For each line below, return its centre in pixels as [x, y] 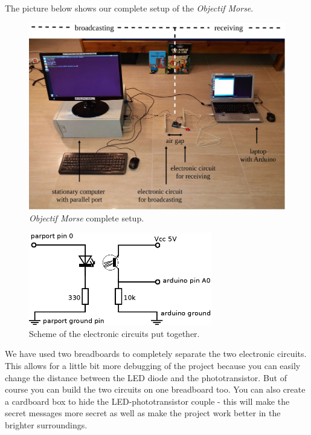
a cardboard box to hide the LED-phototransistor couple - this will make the [147, 401]
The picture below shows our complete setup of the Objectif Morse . [129, 8]
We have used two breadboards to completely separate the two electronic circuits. [156, 354]
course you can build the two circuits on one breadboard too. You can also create [155, 389]
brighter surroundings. [46, 424]
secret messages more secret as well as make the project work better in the [143, 413]
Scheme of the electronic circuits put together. [114, 333]
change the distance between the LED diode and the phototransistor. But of [146, 377]
